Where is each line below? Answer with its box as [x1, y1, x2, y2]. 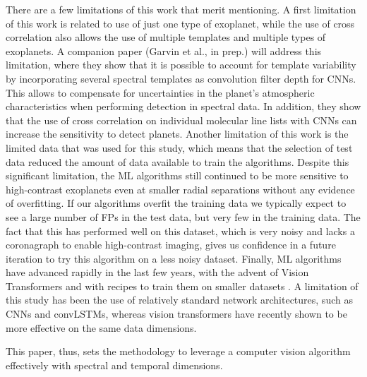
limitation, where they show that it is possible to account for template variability [6, 57, 356, 72]
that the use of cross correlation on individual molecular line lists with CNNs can [6, 112, 357, 127]
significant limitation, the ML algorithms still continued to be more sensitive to [6, 168, 349, 183]
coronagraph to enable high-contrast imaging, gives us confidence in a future [6, 237, 336, 252]
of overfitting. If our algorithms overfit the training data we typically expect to [6, 196, 347, 210]
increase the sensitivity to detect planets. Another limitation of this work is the [6, 126, 349, 141]
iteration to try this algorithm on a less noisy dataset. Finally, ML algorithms [6, 251, 342, 265]
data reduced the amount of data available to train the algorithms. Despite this [6, 154, 349, 169]
